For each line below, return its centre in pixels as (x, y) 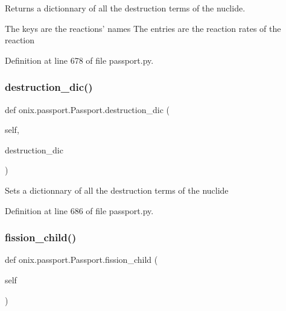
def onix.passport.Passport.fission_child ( (81, 260)
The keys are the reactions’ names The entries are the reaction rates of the (143, 28)
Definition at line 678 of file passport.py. (79, 60)
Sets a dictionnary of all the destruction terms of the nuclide (117, 190)
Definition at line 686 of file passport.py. (79, 210)
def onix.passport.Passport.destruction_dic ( (87, 109)
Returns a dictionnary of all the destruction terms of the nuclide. (125, 8)
